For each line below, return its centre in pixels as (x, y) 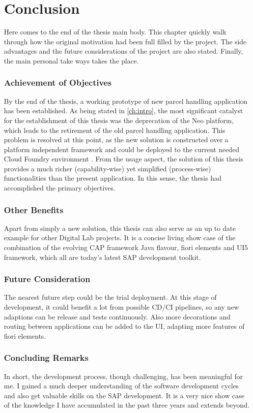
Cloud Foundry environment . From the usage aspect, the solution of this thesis (124, 159)
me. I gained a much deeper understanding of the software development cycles (121, 386)
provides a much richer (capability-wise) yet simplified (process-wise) (108, 168)
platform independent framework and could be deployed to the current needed (122, 149)
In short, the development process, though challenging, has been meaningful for (124, 376)
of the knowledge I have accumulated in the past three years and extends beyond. (127, 405)
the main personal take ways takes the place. (71, 60)
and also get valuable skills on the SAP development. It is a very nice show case (124, 395)
